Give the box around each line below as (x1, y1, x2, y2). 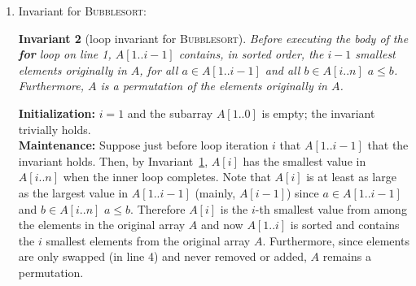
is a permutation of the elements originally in (100, 77, 327, 94)
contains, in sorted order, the (178, 45, 324, 63)
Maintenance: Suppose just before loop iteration (18, 136, 269, 154)
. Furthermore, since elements (262, 232, 409, 249)
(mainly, (195, 184, 236, 201)
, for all (139, 61, 178, 78)
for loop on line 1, (18, 45, 112, 63)
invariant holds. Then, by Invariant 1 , (18, 152, 208, 169)
